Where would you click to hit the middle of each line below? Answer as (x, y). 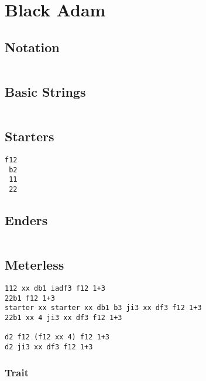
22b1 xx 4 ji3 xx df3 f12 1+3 (63, 317)
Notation (32, 47)
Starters (30, 136)
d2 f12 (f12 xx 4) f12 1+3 (57, 337)
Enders (26, 220)
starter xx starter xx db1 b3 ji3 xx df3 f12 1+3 (103, 308)
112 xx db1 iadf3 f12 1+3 (55, 289)
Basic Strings (45, 91)
